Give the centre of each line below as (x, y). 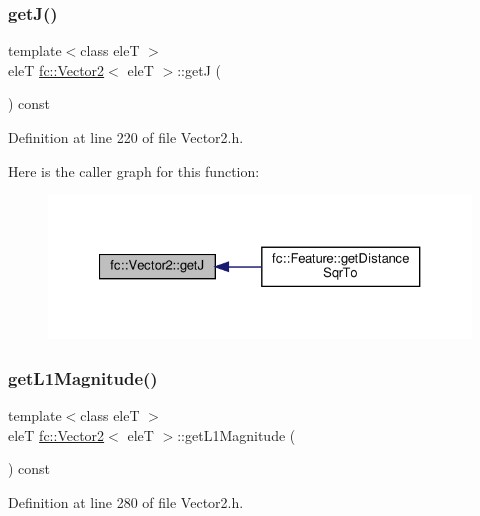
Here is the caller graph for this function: (134, 170)
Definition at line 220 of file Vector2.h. (126, 137)
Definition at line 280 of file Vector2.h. (126, 502)
